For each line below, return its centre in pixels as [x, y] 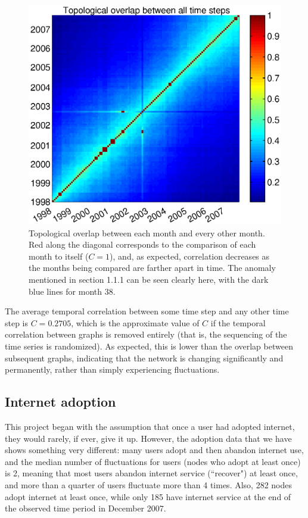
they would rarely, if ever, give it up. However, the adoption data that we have [148, 438]
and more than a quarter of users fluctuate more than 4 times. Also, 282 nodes [149, 484]
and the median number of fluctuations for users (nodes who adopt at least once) [153, 461]
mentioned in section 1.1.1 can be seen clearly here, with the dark [149, 280]
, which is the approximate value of [135, 322]
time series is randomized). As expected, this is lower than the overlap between [149, 346]
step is [17, 322]
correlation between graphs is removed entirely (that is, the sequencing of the [146, 334]
